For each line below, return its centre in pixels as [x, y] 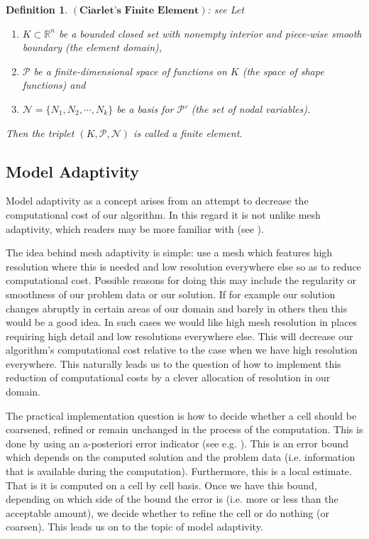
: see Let [226, 9]
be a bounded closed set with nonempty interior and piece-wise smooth [210, 33]
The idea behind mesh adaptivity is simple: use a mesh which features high [169, 252]
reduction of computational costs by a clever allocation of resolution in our [168, 377]
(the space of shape [283, 71]
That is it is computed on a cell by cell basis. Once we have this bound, [161, 485]
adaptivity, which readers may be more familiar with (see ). [135, 228]
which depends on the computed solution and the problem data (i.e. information [181, 457]
